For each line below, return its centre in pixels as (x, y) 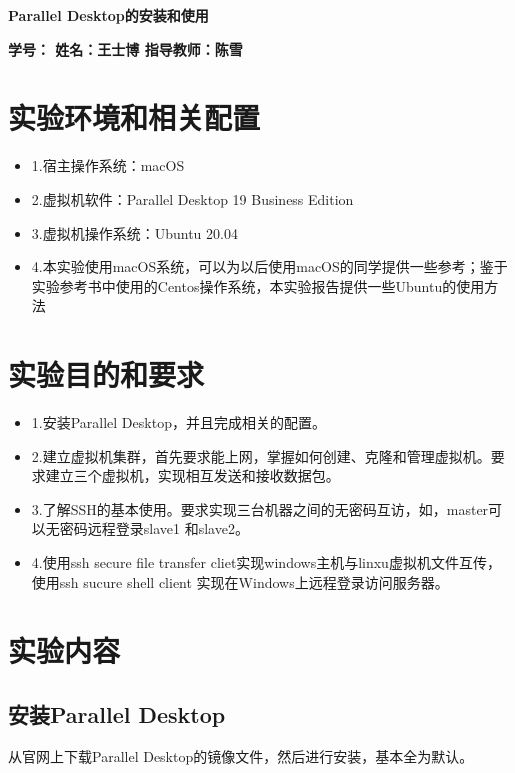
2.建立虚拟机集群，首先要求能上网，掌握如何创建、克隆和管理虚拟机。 (261, 455)
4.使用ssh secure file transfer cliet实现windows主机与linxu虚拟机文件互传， (266, 561)
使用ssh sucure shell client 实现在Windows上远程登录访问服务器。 (240, 581)
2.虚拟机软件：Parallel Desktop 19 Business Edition (192, 198)
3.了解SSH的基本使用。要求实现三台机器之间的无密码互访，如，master (260, 508)
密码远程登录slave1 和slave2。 (154, 528)
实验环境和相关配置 (134, 117)
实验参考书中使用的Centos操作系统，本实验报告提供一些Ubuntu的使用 (258, 285)
